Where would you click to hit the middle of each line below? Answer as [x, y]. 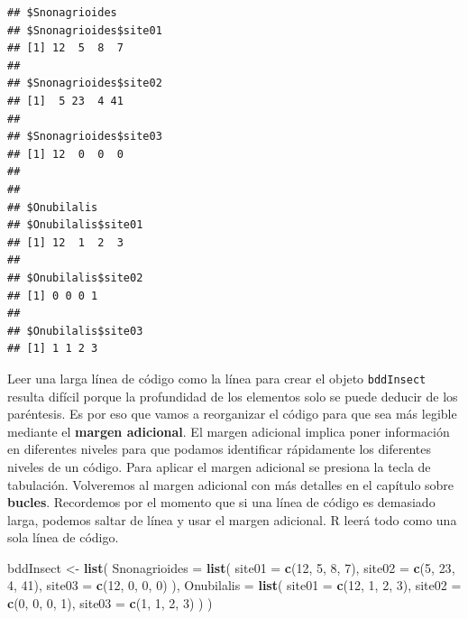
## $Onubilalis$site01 [75, 225]
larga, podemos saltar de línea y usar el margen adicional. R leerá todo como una [232, 519]
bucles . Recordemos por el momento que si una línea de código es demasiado [221, 502]
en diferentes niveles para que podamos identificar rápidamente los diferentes [219, 449]
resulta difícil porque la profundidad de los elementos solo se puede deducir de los [233, 396]
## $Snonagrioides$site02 [85, 83]
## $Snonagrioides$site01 [85, 30]
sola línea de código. [63, 537]
